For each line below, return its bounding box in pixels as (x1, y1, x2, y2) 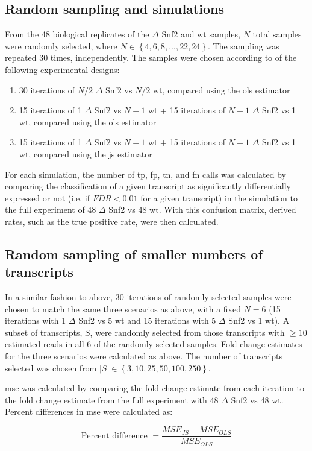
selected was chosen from (5, 361, 97, 374)
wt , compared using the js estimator (19, 147, 152, 160)
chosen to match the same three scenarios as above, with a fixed (5, 302, 241, 315)
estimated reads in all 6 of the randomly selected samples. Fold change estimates (5, 338, 302, 350)
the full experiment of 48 (5, 203, 96, 216)
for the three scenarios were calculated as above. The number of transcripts (5, 350, 283, 362)
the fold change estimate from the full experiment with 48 (5, 393, 219, 406)
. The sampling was (207, 39, 279, 52)
